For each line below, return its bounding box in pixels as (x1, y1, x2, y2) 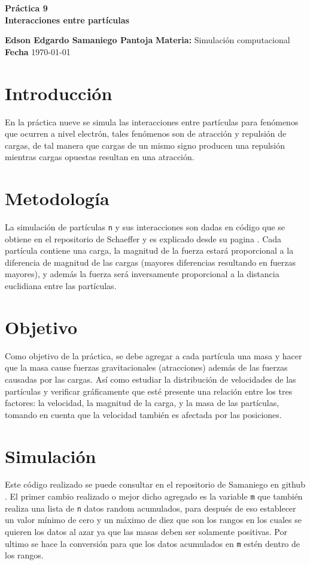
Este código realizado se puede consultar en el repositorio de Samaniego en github (5, 478, 305, 491)
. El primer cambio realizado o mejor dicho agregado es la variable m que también (5, 490, 303, 503)
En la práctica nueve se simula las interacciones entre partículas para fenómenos (5, 115, 299, 128)
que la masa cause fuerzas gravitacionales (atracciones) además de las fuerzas (5, 361, 288, 374)
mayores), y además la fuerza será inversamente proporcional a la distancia (5, 268, 279, 280)
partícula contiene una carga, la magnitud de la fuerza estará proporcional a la (5, 244, 294, 257)
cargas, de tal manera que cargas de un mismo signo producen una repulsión (5, 139, 285, 151)
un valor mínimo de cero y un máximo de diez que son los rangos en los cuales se (5, 513, 302, 526)
